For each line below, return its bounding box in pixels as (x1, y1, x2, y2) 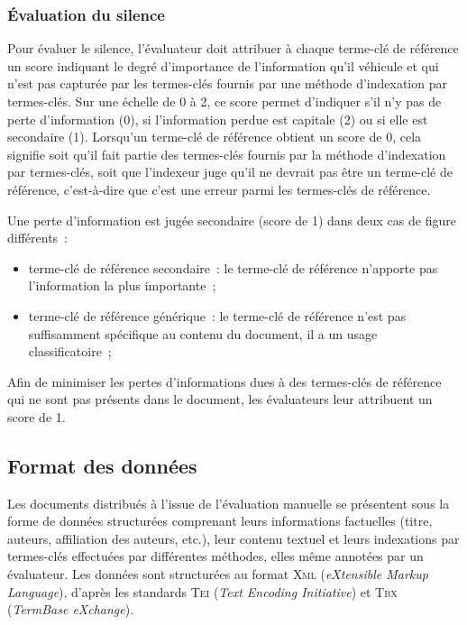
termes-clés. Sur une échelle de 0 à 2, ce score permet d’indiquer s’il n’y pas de (7, 92, 442, 110)
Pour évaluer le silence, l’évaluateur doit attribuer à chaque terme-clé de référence (7, 39, 459, 58)
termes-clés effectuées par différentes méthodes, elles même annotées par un (7, 547, 424, 565)
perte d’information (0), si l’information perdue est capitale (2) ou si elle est (7, 109, 428, 128)
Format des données (7, 451, 197, 479)
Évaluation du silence (7, 3, 165, 25)
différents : (7, 228, 69, 247)
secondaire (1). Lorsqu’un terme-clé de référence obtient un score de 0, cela (7, 127, 422, 146)
